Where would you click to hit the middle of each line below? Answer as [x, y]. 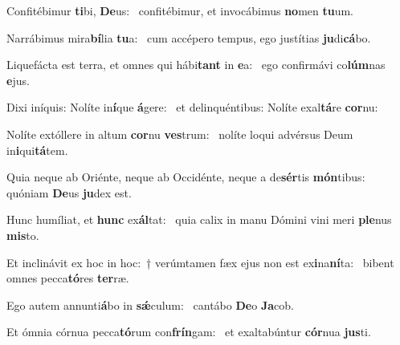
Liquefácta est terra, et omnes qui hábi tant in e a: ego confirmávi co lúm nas [196, 65]
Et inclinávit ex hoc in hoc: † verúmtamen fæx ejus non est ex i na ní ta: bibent [200, 262]
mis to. [23, 235]
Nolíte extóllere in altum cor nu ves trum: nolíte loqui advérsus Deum [180, 134]
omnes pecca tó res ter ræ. [68, 278]
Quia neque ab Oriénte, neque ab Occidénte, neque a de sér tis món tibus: [186, 177]
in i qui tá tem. [37, 150]
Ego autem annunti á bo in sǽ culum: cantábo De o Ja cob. [150, 304]
